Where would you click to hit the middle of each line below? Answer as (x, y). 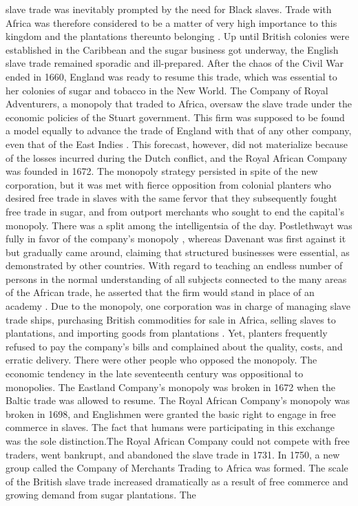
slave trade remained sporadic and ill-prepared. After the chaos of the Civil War (175, 63)
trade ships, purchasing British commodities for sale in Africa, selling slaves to (171, 319)
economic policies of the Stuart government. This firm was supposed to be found (175, 117)
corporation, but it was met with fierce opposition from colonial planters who (168, 184)
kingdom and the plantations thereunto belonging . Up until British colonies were (178, 36)
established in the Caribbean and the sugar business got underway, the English (172, 49)
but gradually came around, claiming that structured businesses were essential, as (178, 252)
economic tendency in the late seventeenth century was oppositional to (155, 373)
